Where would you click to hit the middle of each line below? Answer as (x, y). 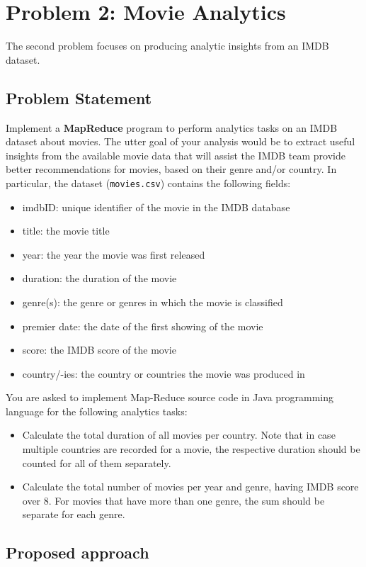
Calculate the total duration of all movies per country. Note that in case (179, 435)
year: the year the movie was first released (114, 254)
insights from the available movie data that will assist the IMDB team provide (176, 155)
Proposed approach (78, 552)
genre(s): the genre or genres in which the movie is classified (153, 302)
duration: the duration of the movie (99, 278)
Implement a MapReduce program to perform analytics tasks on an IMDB (172, 127)
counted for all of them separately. (97, 462)
